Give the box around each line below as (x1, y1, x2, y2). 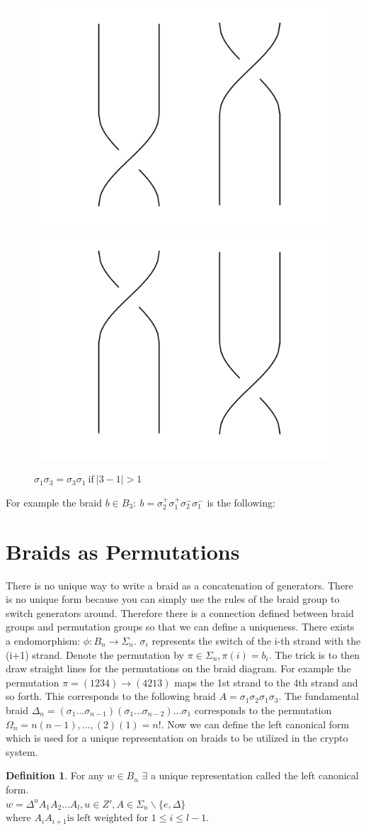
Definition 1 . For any (6, 768, 104, 783)
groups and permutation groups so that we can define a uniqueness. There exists (6, 619, 355, 634)
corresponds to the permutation (194, 703, 332, 717)
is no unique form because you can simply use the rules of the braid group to (6, 592, 340, 606)
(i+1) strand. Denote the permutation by (6, 647, 184, 662)
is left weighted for (67, 813, 149, 824)
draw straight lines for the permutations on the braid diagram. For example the (6, 661, 351, 676)
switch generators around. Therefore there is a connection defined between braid (6, 605, 354, 620)
